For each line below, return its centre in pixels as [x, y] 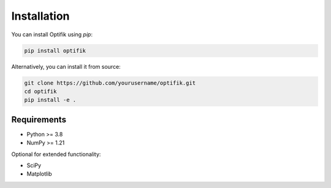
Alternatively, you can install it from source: [66, 66]
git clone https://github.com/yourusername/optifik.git [110, 83]
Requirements [39, 119]
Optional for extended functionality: [56, 154]
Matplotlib [39, 174]
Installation [40, 16]
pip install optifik [55, 50]
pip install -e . [50, 100]
